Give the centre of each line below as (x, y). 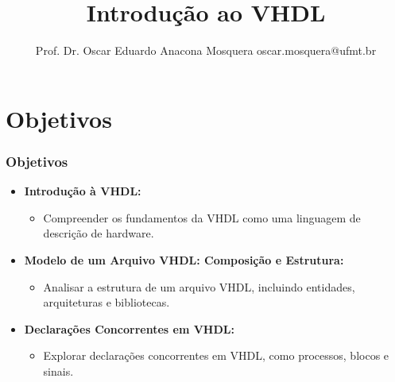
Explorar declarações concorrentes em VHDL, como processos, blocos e (216, 355)
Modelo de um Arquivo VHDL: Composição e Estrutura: (184, 259)
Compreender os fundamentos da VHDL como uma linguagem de (202, 217)
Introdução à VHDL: (83, 191)
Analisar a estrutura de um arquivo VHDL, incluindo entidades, (199, 286)
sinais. (58, 370)
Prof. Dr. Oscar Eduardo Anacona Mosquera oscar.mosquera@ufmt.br (206, 50)
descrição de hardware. (99, 233)
